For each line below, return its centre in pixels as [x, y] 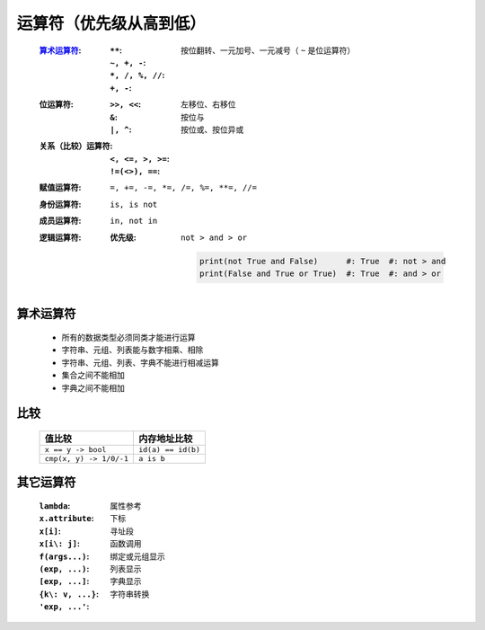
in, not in [134, 221]
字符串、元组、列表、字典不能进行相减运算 [140, 362]
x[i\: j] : [60, 544]
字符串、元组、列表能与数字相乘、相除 [132, 350]
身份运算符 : [60, 204]
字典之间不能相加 [93, 387]
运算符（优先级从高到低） [111, 23]
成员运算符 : [60, 221]
